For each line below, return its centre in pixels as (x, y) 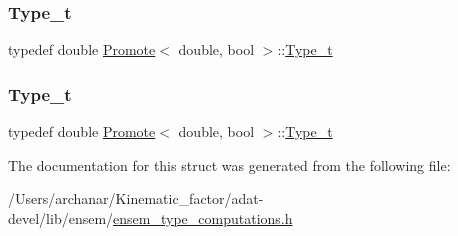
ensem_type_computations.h (203, 217)
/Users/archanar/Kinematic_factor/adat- (136, 198)
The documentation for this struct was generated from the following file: (229, 164)
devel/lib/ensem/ (61, 217)
